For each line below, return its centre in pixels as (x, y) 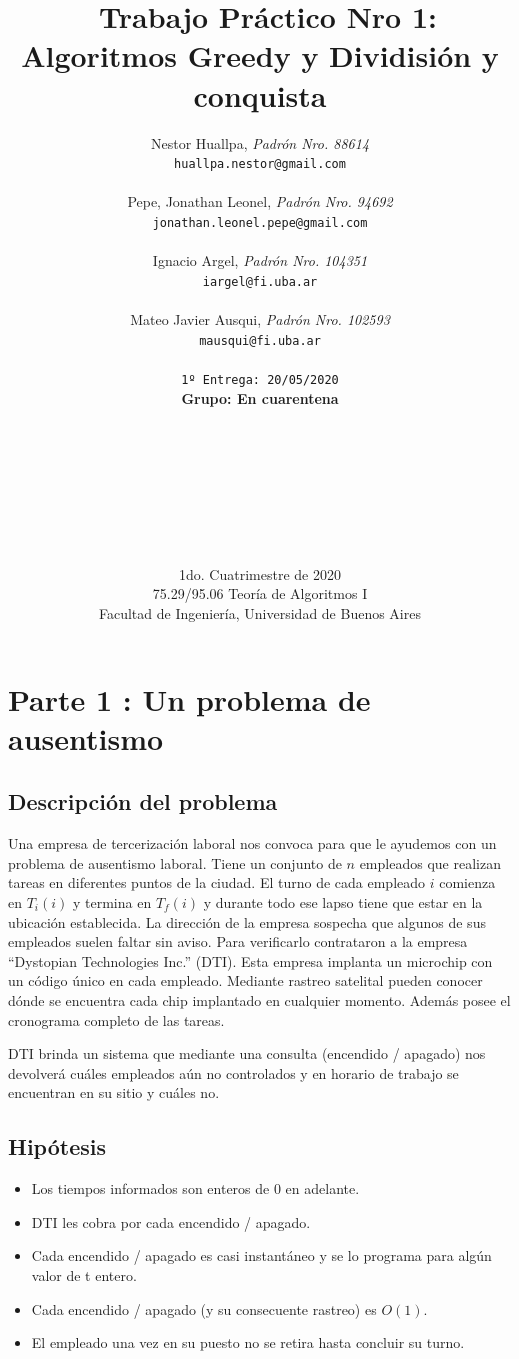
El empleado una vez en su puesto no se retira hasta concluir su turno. (248, 1342)
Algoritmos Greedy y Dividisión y (260, 55)
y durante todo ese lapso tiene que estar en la (343, 902)
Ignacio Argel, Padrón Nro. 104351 (260, 260)
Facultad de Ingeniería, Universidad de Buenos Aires (260, 613)
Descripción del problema (143, 801)
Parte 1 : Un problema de (189, 698)
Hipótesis (57, 1146)
